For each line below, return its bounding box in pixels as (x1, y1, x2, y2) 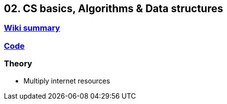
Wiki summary (4, 23, 60, 33)
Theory (4, 59, 32, 69)
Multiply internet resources (23, 76, 110, 85)
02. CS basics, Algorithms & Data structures (4, 2, 224, 15)
